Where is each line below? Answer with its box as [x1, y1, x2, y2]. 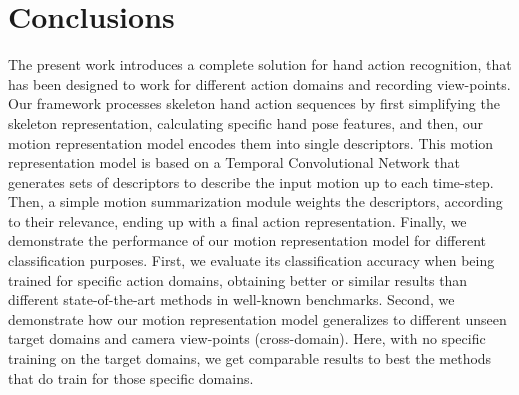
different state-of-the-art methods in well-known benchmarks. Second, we [8, 289, 455, 310]
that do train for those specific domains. [8, 367, 254, 388]
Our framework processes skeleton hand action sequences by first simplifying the [8, 93, 500, 114]
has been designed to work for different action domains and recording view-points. [8, 73, 511, 94]
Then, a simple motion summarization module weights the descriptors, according [8, 191, 503, 212]
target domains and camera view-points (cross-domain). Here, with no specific [8, 328, 486, 349]
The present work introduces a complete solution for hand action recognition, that [8, 54, 512, 75]
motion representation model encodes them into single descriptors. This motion [8, 132, 494, 153]
